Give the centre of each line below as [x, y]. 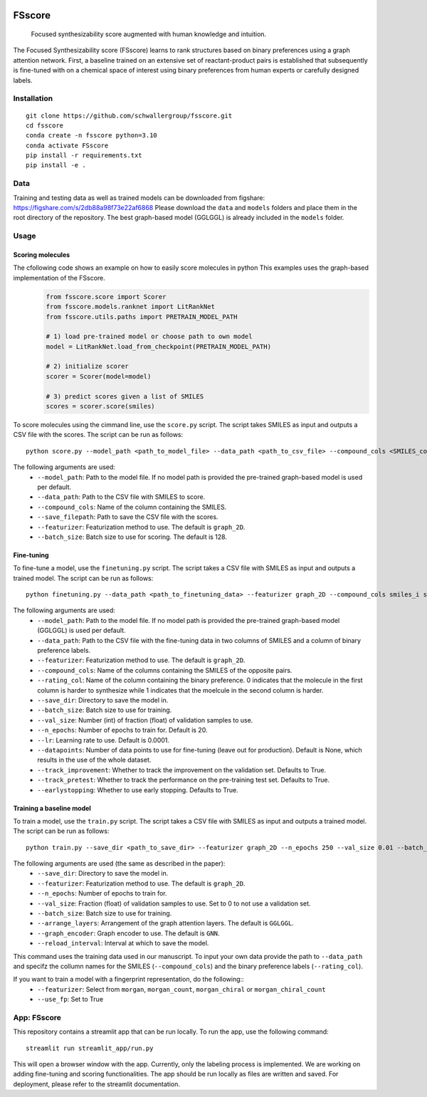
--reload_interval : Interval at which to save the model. [123, 943]
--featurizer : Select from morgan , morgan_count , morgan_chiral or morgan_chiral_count [182, 989]
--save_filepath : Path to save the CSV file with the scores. [128, 517]
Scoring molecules [42, 254]
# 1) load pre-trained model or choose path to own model [149, 337]
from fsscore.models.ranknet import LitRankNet [130, 307]
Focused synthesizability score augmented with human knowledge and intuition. [149, 34]
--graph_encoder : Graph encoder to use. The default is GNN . [128, 933]
